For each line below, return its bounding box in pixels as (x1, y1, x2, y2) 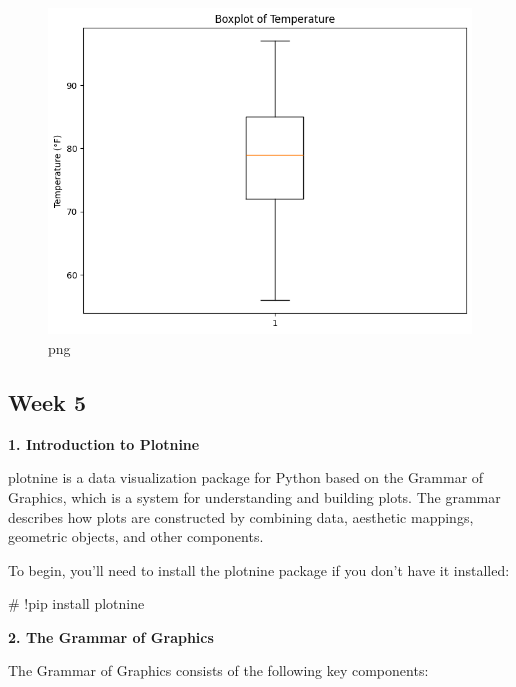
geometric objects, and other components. (8, 526, 264, 547)
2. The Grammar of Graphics (8, 626, 214, 647)
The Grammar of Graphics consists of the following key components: (8, 660, 429, 681)
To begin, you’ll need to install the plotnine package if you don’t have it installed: (8, 559, 510, 580)
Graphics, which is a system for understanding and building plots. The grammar (8, 486, 501, 507)
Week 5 (8, 386, 86, 417)
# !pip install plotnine (8, 593, 145, 614)
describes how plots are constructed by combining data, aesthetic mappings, (8, 506, 474, 527)
